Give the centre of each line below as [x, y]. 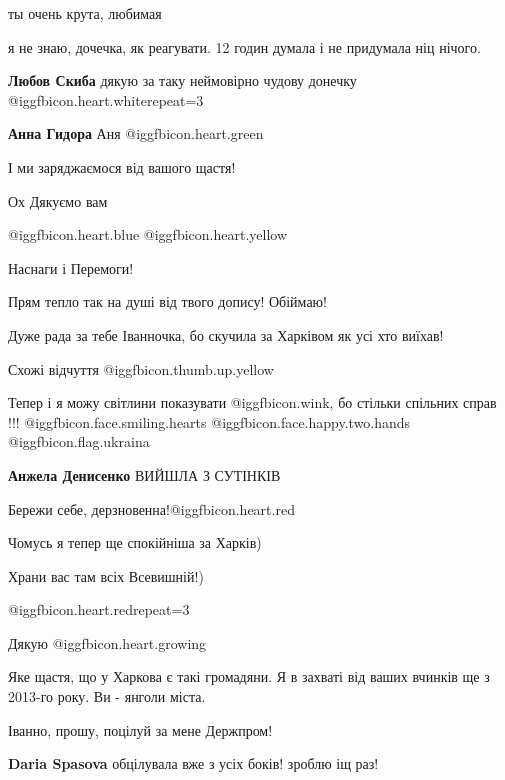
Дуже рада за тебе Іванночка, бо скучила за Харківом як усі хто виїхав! [226, 334]
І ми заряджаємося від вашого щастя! [122, 166]
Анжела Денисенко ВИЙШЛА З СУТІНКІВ [144, 474]
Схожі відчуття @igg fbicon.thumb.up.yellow [141, 368]
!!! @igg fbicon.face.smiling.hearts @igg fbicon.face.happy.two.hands [209, 421]
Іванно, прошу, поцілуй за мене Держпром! [140, 729]
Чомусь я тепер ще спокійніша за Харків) [135, 542]
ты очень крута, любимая [85, 13]
